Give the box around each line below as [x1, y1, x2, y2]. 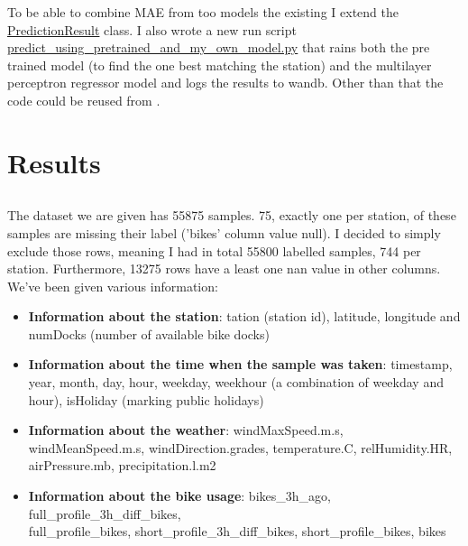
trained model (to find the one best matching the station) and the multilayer [7, 55, 432, 74]
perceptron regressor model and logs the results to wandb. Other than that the [7, 73, 444, 92]
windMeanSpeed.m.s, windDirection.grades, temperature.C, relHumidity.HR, [28, 438, 453, 457]
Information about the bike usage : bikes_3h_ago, [28, 486, 331, 505]
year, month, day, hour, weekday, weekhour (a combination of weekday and [28, 373, 444, 392]
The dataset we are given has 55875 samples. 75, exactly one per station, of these [7, 206, 456, 225]
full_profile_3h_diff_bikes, [28, 504, 181, 523]
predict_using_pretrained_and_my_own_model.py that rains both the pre [7, 38, 430, 57]
